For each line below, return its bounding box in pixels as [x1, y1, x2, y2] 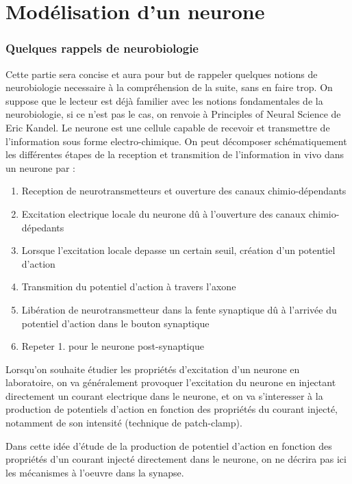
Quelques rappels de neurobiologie [5, 40, 199, 57]
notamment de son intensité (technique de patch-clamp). [5, 416, 242, 430]
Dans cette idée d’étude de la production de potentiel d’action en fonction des [5, 438, 332, 453]
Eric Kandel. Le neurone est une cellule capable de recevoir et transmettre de [5, 120, 330, 134]
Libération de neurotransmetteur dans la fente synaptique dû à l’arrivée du [21, 302, 337, 316]
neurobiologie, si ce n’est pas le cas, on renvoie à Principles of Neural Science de [5, 107, 341, 121]
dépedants [21, 220, 64, 234]
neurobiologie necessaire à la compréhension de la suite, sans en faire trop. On [5, 80, 333, 94]
